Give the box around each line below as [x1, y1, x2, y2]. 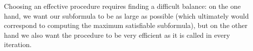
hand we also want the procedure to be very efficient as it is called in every [4, 29, 230, 40]
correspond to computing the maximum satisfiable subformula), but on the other [4, 20, 248, 30]
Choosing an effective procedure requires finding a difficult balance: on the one [4, 1, 241, 11]
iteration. [4, 39, 32, 50]
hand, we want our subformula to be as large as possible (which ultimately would [4, 10, 249, 21]
